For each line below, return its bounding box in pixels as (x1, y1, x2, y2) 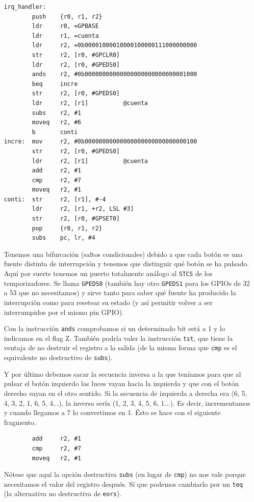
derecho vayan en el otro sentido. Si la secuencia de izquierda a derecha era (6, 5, (4, 388, 247, 398)
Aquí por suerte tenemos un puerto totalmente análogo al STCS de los (4, 268, 213, 279)
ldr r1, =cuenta (32, 32, 99, 39)
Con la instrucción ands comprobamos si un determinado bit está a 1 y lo (4, 323, 226, 334)
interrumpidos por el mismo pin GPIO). (4, 307, 124, 317)
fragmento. (4, 417, 36, 427)
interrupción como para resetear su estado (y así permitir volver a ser (4, 297, 213, 307)
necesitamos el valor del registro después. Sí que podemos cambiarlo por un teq (4, 478, 243, 489)
